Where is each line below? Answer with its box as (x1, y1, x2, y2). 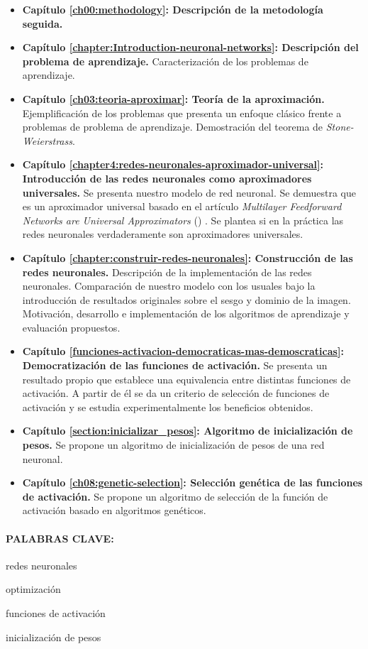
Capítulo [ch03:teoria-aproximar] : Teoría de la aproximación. (22, 91, 325, 106)
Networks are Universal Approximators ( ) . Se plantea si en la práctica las (22, 212, 344, 227)
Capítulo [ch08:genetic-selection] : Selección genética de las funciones (22, 475, 363, 490)
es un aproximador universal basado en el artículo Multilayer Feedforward (22, 199, 342, 214)
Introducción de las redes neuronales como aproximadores (22, 170, 312, 185)
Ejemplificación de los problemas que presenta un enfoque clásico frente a (22, 105, 342, 120)
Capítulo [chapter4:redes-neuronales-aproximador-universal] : (22, 157, 323, 172)
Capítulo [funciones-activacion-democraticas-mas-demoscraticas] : (22, 344, 344, 359)
